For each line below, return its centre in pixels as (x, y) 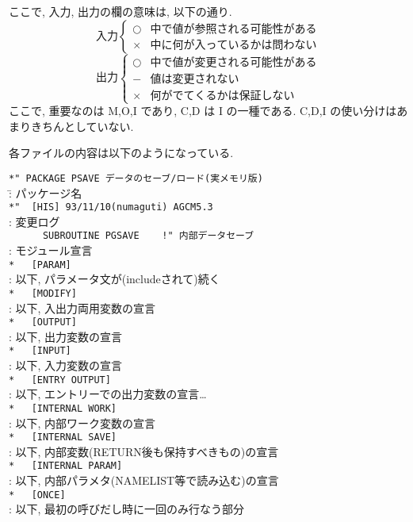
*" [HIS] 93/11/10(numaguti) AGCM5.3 (111, 207)
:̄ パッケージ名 (46, 192)
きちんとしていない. (82, 126)
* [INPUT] (40, 351)
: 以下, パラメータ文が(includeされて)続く (115, 279)
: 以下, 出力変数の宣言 (66, 336)
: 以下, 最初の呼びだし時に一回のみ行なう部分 (127, 509)
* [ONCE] (37, 495)
